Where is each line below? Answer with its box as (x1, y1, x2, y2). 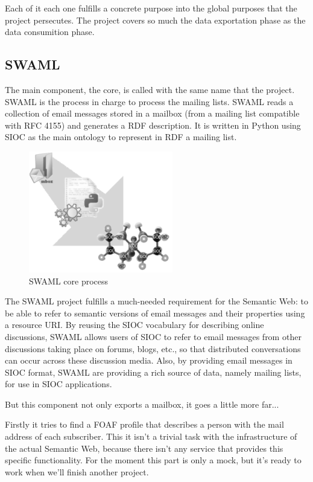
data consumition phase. (5, 25, 95, 38)
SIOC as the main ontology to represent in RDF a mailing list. (5, 130, 237, 143)
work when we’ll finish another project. (5, 465, 149, 478)
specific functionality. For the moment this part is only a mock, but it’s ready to (5, 454, 302, 466)
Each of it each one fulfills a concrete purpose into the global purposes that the (5, 2, 297, 14)
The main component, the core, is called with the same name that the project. (5, 83, 295, 95)
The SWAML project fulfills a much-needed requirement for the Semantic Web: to (5, 295, 308, 307)
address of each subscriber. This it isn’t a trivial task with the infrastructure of (5, 430, 297, 443)
